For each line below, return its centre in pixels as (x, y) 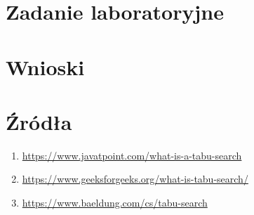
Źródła (39, 121)
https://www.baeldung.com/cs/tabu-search (115, 203)
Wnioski (45, 66)
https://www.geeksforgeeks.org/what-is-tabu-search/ (135, 179)
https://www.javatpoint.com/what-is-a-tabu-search (132, 155)
